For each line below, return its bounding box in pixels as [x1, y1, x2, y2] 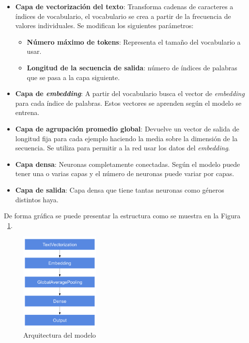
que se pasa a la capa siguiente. [27, 72, 120, 82]
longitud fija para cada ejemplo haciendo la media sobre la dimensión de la [15, 133, 238, 143]
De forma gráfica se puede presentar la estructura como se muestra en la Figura [4, 211, 241, 221]
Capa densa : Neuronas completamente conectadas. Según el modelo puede [15, 159, 240, 169]
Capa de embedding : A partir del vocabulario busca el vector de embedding [15, 88, 245, 98]
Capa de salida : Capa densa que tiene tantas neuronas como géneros [15, 184, 224, 195]
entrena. [15, 107, 40, 117]
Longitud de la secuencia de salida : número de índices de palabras [27, 62, 237, 72]
